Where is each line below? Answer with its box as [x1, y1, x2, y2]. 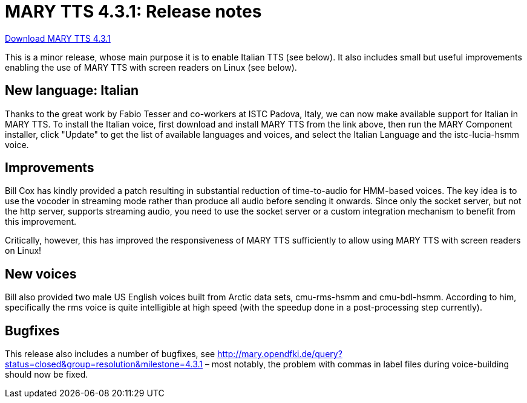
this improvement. [5, 216, 77, 227]
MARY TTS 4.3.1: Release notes [5, 1, 262, 22]
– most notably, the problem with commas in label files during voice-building [205, 359, 509, 370]
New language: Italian [5, 83, 139, 98]
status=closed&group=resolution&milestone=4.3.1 [5, 359, 203, 370]
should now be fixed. [5, 369, 88, 380]
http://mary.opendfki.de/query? [217, 349, 342, 359]
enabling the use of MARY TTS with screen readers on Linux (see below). [5, 62, 297, 73]
